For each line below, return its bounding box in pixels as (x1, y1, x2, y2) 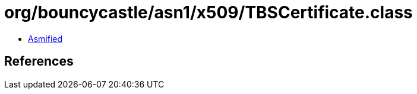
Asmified (28, 33, 63, 44)
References (4, 54, 74, 69)
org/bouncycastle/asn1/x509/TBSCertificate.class (4, 2, 413, 22)
